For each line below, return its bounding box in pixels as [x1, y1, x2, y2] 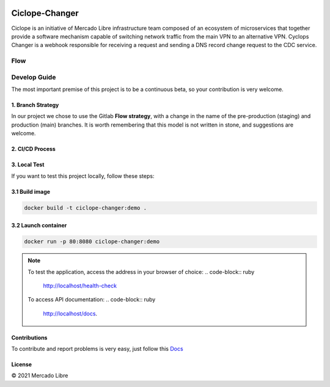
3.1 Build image [11, 188, 51, 195]
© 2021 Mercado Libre [11, 372, 68, 379]
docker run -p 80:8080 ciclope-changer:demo [24, 238, 160, 245]
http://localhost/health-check [43, 282, 117, 289]
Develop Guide [11, 73, 56, 81]
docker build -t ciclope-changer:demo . [24, 204, 147, 211]
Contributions [11, 334, 48, 341]
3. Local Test [11, 161, 45, 168]
